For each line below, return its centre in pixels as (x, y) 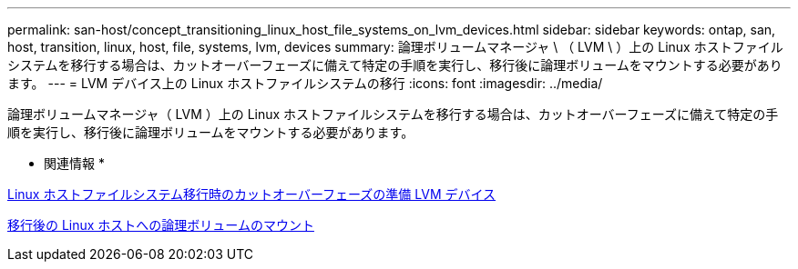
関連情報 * (74, 163)
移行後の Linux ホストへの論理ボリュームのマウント (161, 225)
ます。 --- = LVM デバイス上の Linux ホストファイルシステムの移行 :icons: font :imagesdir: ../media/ (305, 83)
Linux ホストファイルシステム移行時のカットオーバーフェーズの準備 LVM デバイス (252, 194)
